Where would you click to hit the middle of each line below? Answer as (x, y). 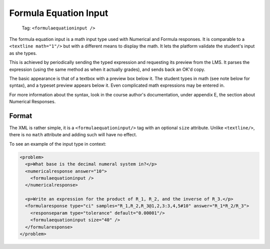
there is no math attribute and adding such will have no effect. (73, 135)
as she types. (23, 53)
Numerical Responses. (32, 102)
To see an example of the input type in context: (58, 144)
